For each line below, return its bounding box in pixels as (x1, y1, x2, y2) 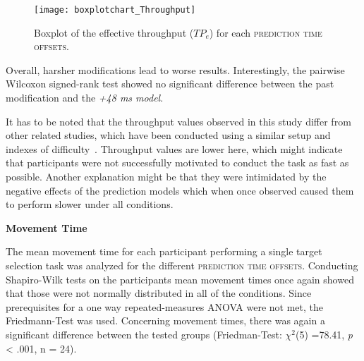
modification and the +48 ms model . (6, 90, 164, 105)
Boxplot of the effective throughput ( (34, 25, 194, 39)
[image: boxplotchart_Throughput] (34, 5, 196, 15)
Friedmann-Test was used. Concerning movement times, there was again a (6, 313, 325, 328)
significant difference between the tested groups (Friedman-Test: (6, 326, 282, 341)
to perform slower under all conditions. (6, 197, 174, 212)
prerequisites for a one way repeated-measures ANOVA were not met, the (6, 299, 324, 314)
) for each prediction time (209, 25, 322, 39)
